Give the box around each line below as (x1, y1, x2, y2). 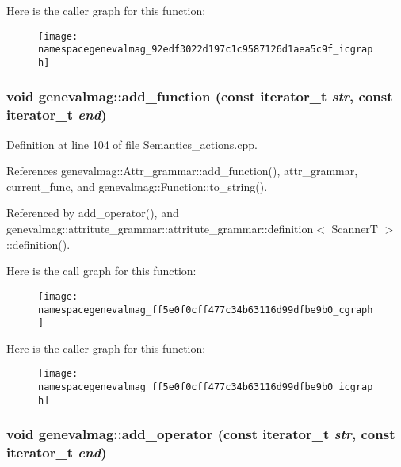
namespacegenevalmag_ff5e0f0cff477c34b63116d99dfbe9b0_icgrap (38, 381, 373, 393)
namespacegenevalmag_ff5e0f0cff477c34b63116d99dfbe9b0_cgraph (38, 304, 373, 316)
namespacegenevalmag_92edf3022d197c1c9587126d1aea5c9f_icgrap (38, 44, 373, 56)
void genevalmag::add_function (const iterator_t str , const (6, 86, 393, 106)
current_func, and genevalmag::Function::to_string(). (6, 178, 268, 194)
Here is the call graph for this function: (6, 262, 197, 279)
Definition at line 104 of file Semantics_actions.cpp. (6, 136, 258, 152)
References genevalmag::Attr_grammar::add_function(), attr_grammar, (6, 163, 358, 179)
